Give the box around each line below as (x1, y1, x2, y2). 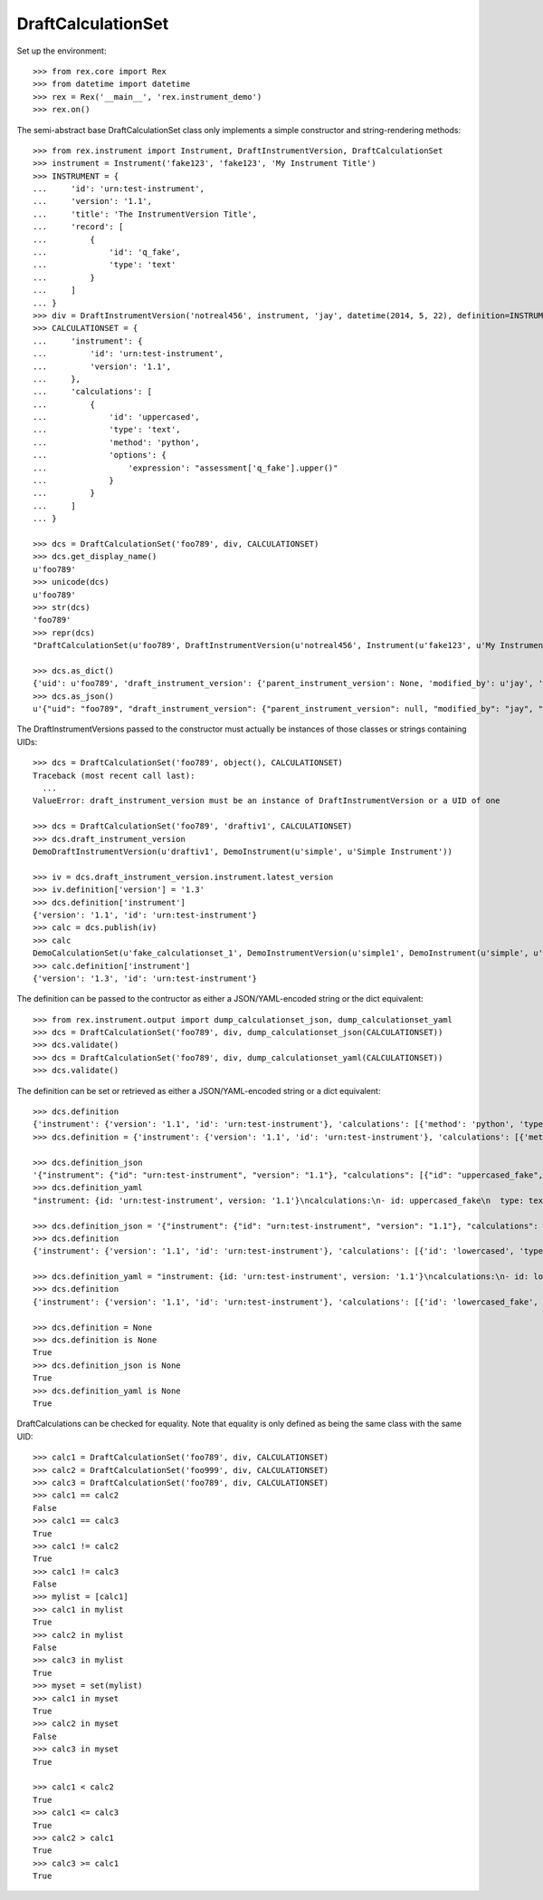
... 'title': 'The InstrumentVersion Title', (33, 208, 258, 219)
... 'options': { (33, 450, 167, 460)
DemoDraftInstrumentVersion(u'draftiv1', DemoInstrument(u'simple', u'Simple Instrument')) (33, 846, 452, 857)
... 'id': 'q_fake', (33, 247, 181, 257)
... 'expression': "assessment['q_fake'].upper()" (33, 462, 338, 473)
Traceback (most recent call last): (33, 771, 195, 780)
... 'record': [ (33, 222, 124, 232)
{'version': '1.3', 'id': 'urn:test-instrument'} (33, 973, 258, 984)
